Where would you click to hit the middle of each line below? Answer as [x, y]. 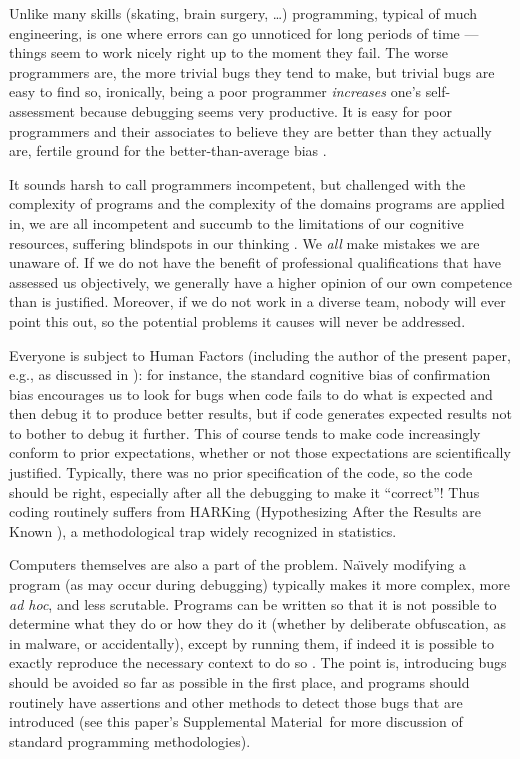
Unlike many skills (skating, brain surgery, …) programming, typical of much [243, 13]
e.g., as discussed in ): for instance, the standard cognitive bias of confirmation [250, 374]
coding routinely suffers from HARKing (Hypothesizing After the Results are [245, 511]
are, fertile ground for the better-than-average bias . [168, 150]
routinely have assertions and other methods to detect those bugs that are [236, 701]
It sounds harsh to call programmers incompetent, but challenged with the [237, 183]
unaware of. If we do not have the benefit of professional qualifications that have [255, 262]
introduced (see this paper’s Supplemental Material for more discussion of [236, 721]
